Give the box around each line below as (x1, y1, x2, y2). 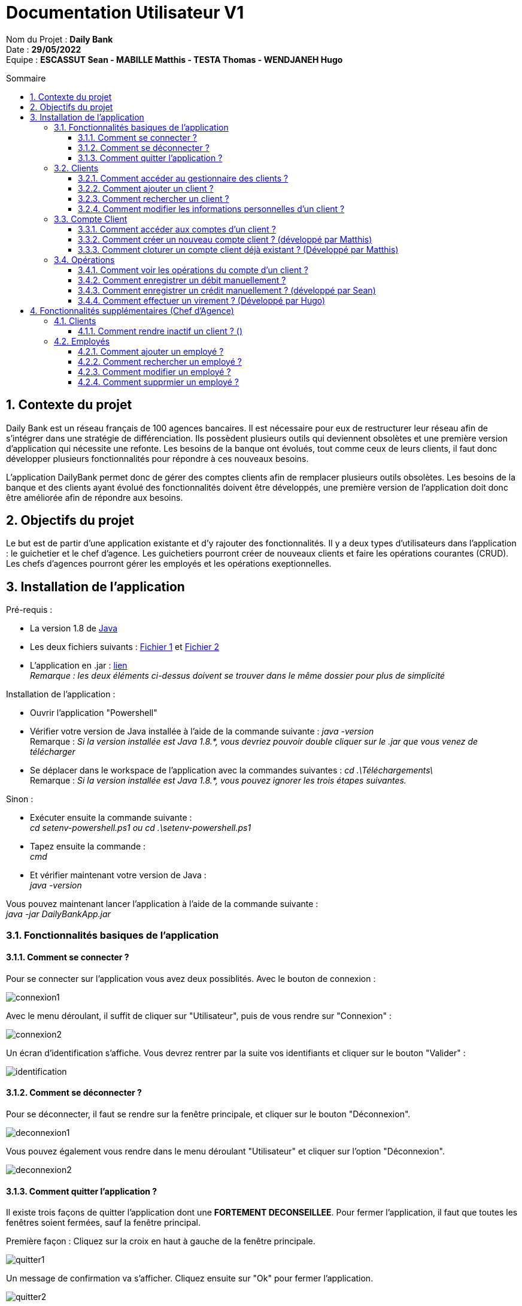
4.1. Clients (54, 315, 96, 326)
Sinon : (6, 794, 34, 805)
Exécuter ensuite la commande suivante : (30, 812, 192, 823)
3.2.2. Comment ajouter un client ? (78, 183, 214, 194)
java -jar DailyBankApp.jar (6, 909, 111, 920)
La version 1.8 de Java (30, 623, 118, 634)
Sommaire (6, 72, 46, 83)
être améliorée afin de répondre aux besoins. (6, 492, 183, 503)
